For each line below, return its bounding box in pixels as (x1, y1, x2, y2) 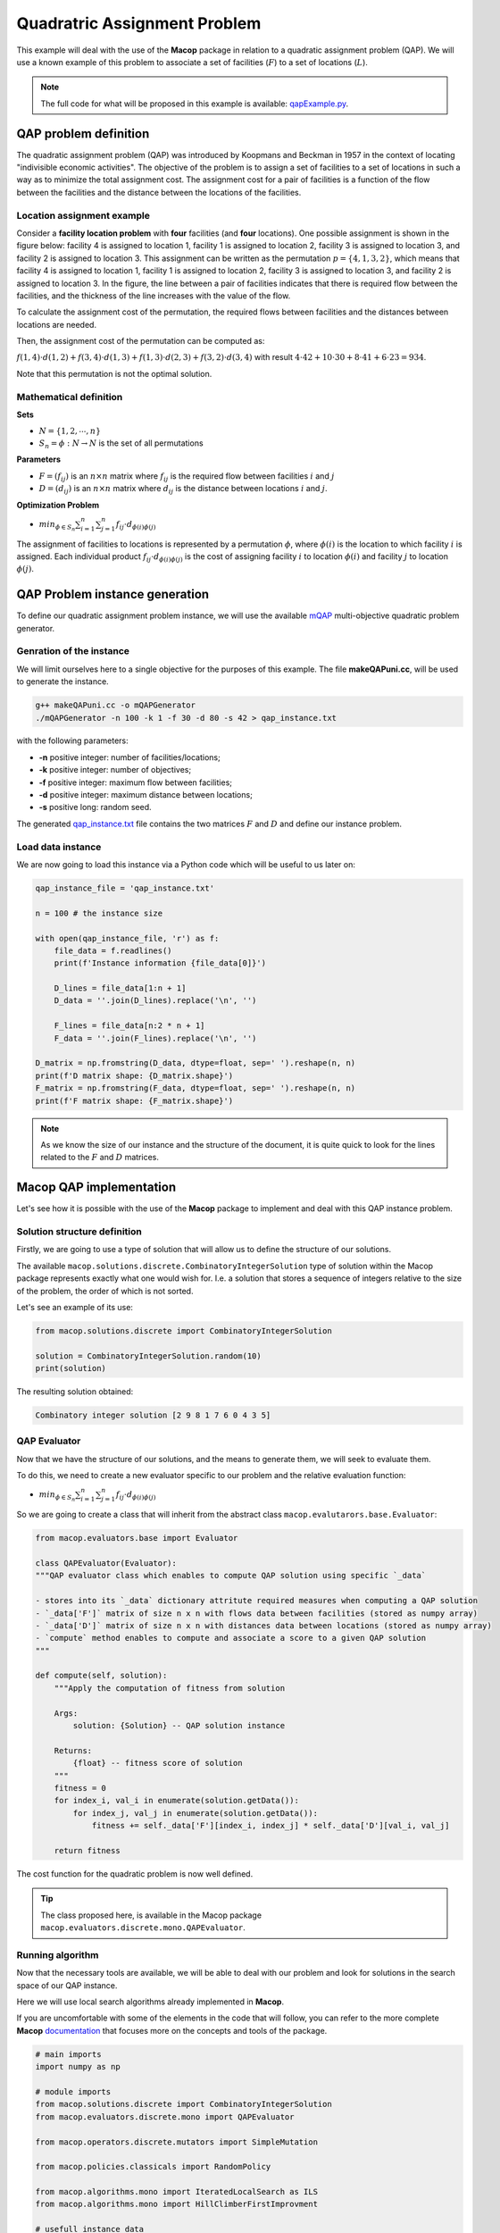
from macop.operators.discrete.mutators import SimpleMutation (35, 2137, 319, 2147)
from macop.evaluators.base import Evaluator (35, 1533, 238, 1543)
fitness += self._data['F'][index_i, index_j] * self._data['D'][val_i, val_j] (91, 1820, 450, 1831)
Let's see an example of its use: (16, 1301, 134, 1312)
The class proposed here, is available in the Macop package (40, 1910, 262, 1920)
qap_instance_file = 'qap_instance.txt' (35, 882, 214, 893)
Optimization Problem (16, 499, 100, 510)
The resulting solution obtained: (16, 1386, 134, 1397)
